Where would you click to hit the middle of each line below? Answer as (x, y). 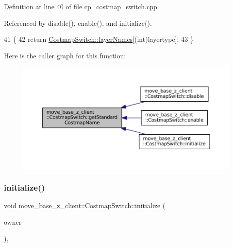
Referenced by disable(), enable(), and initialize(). (78, 23)
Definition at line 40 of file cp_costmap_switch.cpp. (82, 6)
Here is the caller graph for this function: (65, 55)
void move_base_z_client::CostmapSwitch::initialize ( (85, 205)
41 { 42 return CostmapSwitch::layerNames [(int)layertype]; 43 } (99, 39)
